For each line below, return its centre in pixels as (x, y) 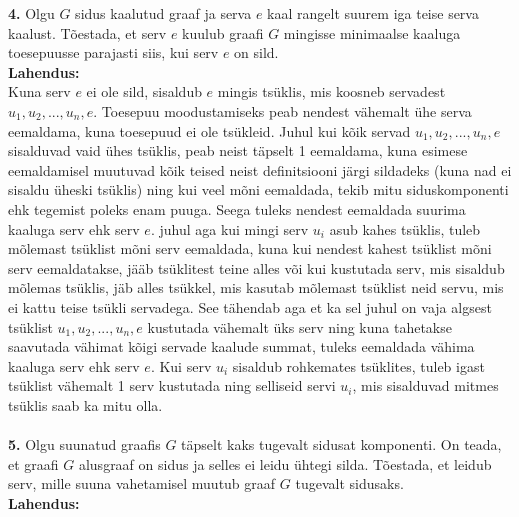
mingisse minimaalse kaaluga (372, 32)
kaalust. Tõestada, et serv (87, 32)
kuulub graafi (223, 32)
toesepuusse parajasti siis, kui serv (113, 52)
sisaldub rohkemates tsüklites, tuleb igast (358, 365)
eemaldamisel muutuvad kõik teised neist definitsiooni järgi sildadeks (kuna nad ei (260, 169)
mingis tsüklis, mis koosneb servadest (331, 91)
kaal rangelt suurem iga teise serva (373, 13)
